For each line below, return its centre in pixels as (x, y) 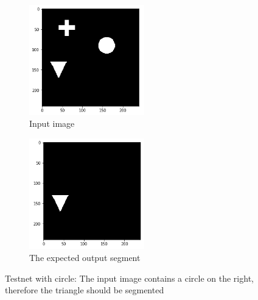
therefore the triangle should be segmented (85, 290)
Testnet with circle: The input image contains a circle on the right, (129, 278)
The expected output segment (85, 257)
